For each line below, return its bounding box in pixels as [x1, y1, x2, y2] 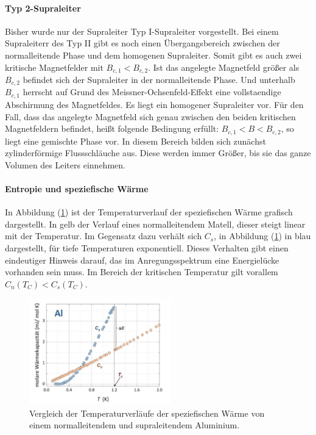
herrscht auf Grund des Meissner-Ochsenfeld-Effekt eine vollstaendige [23, 85, 281, 98]
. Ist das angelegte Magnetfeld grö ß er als [148, 60, 300, 73]
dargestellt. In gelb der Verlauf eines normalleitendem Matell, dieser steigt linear [5, 217, 306, 230]
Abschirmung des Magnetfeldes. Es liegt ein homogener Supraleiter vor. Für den [5, 98, 304, 110]
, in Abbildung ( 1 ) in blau [214, 229, 311, 242]
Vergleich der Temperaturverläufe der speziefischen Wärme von [29, 406, 265, 419]
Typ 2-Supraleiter [5, 1, 81, 14]
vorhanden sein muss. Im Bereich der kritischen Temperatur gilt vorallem [5, 265, 278, 278]
